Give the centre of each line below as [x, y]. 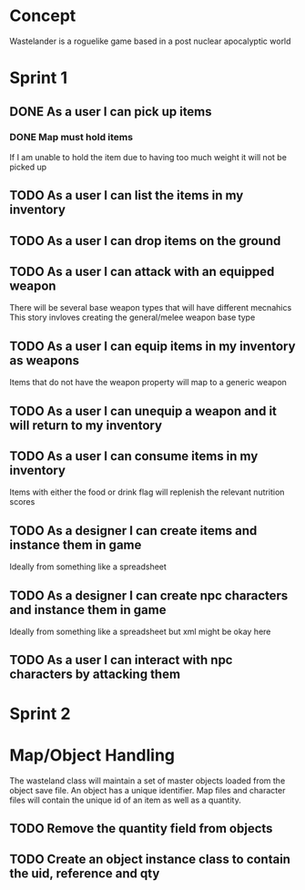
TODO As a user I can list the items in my [127, 195]
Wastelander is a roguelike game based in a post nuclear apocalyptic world [150, 41]
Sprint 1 [39, 78]
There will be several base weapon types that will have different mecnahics [151, 308]
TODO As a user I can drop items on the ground [145, 241]
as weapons [45, 360]
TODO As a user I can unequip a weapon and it [143, 411]
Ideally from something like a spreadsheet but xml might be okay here [140, 632]
